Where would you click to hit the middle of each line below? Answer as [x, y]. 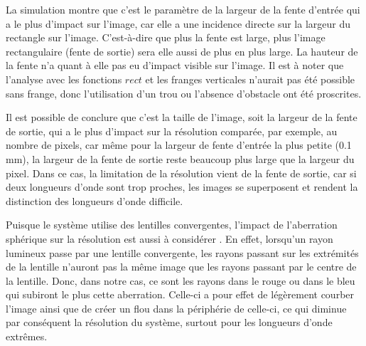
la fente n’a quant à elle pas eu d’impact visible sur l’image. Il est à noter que [175, 65]
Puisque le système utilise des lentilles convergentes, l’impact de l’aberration [172, 225]
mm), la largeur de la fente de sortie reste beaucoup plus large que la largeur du [180, 158]
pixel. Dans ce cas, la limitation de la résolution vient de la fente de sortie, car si [181, 173]
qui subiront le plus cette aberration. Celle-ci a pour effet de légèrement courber [180, 294]
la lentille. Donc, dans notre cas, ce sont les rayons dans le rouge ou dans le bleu [181, 280]
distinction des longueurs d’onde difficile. [95, 200]
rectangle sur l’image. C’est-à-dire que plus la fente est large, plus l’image [166, 37]
